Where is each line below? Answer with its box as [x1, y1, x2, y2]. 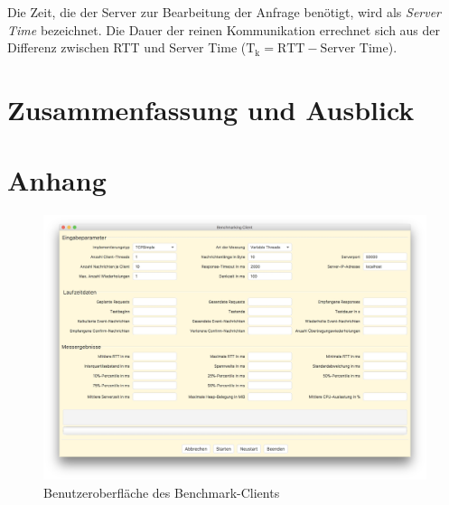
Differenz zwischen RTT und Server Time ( [7, 38, 247, 57]
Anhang [7, 162, 107, 199]
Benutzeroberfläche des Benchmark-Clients [43, 482, 280, 501]
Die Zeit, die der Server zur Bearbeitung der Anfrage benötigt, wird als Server [7, 3, 442, 21]
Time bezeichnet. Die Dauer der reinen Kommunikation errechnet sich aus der [7, 20, 441, 39]
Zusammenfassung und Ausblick [7, 90, 415, 127]
